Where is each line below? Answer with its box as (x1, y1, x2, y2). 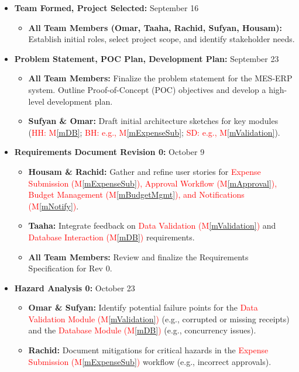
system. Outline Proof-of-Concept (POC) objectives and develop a (28, 83, 266, 95)
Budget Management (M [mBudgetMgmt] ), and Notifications (28, 188, 245, 201)
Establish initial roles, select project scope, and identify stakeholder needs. (28, 33, 295, 45)
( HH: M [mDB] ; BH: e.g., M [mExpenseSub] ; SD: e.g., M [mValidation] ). (28, 126, 280, 138)
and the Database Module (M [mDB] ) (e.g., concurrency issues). (28, 324, 256, 336)
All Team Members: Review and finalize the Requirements (28, 250, 249, 263)
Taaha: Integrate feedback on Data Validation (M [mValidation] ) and (28, 219, 276, 232)
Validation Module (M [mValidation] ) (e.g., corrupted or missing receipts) (28, 312, 290, 325)
